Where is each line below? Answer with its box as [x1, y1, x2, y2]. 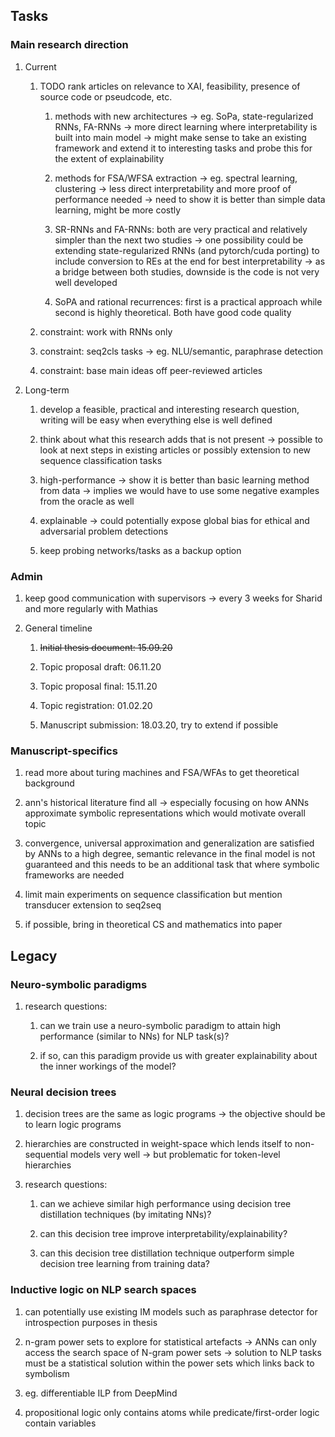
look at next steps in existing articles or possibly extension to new [39, 444, 312, 456]
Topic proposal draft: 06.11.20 [39, 660, 162, 673]
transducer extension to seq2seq [24, 899, 162, 911]
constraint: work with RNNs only [39, 325, 173, 338]
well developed [54, 276, 118, 288]
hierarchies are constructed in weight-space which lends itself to [24, 1138, 293, 1150]
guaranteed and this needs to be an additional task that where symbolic [24, 859, 320, 871]
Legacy [10, 947, 58, 964]
